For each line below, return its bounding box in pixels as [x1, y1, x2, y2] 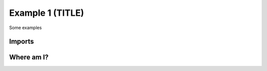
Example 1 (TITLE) [9, 7, 84, 18]
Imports [9, 37, 34, 46]
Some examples [9, 25, 42, 31]
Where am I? [9, 53, 49, 62]
